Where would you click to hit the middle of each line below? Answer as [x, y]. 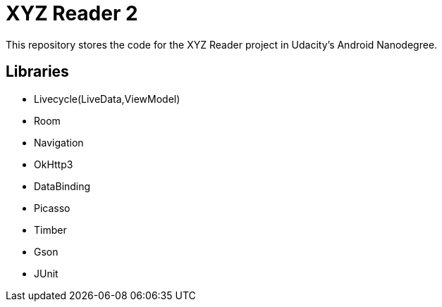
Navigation [59, 142]
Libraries [37, 72]
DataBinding [62, 186]
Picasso [52, 208]
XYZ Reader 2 [72, 13]
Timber [50, 230]
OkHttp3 [54, 164]
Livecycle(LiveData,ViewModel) [107, 99]
